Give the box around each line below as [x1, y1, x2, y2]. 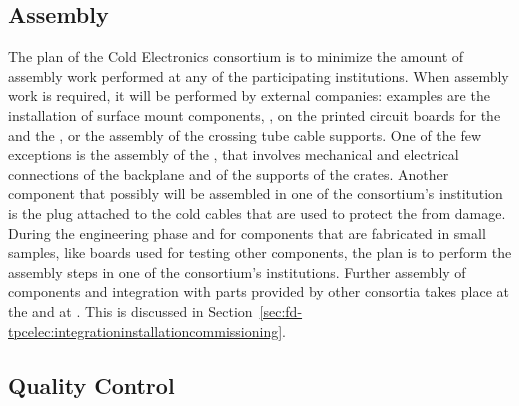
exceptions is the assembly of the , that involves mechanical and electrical [8, 144, 459, 165]
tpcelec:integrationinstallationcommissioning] [8, 320, 283, 341]
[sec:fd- [259, 300, 303, 321]
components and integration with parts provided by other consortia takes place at [8, 281, 510, 302]
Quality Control [8, 369, 175, 400]
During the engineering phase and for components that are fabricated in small [8, 222, 486, 243]
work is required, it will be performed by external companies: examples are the [8, 85, 490, 106]
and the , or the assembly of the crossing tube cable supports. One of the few [8, 124, 482, 145]
